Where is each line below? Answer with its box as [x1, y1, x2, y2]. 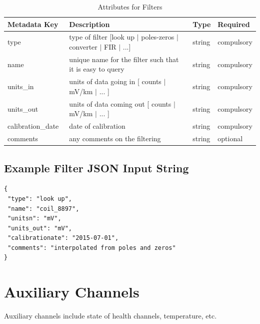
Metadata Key [7, 19, 58, 29]
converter [69, 42, 97, 52]
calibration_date [7, 121, 59, 131]
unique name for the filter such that [69, 54, 179, 64]
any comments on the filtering [69, 133, 161, 144]
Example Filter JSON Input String [4, 160, 189, 175]
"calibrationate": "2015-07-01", [7, 234, 119, 242]
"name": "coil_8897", [7, 205, 79, 212]
